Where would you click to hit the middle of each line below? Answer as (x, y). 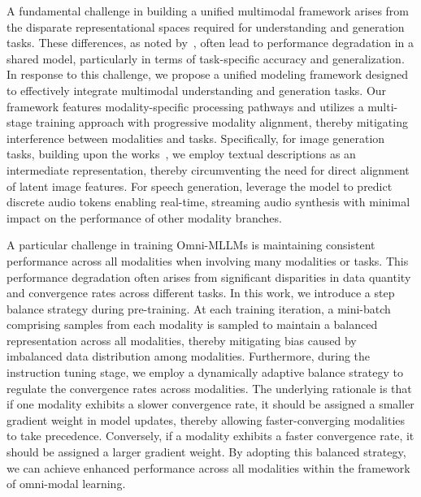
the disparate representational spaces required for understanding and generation (206, 26)
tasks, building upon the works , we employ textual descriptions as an (181, 154)
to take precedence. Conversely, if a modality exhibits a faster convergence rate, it (210, 436)
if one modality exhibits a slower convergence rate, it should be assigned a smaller (210, 404)
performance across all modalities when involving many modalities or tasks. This (208, 260)
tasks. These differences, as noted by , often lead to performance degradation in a (210, 43)
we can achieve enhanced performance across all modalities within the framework (208, 467)
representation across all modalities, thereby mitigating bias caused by (182, 340)
